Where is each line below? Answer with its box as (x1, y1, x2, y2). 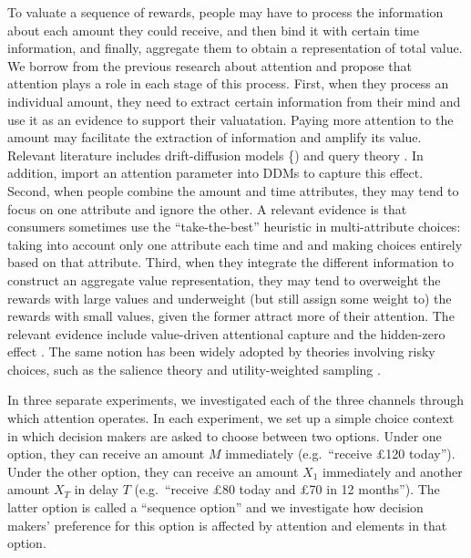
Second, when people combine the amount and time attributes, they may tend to (7, 181, 459, 200)
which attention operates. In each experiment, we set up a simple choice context (7, 408, 455, 428)
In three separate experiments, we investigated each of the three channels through (7, 390, 464, 409)
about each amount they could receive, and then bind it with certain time (7, 20, 419, 39)
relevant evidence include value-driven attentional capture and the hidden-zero (7, 324, 445, 343)
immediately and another (323, 461, 463, 480)
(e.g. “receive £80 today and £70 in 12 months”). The (134, 480, 440, 499)
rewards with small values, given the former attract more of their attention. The (7, 306, 455, 325)
